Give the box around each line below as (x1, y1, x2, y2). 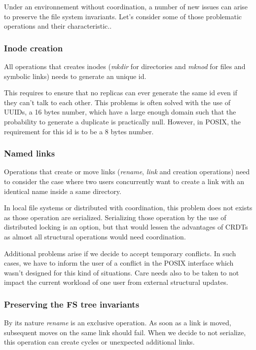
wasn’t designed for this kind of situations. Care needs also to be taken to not (4, 267, 239, 277)
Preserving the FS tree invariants (4, 298, 140, 310)
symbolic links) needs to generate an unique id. (4, 71, 146, 81)
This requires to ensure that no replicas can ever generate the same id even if (4, 87, 237, 98)
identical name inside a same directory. (4, 186, 121, 196)
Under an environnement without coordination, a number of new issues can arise (4, 1, 248, 11)
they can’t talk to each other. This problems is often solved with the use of (4, 97, 230, 107)
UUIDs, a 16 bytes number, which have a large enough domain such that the (4, 107, 236, 117)
